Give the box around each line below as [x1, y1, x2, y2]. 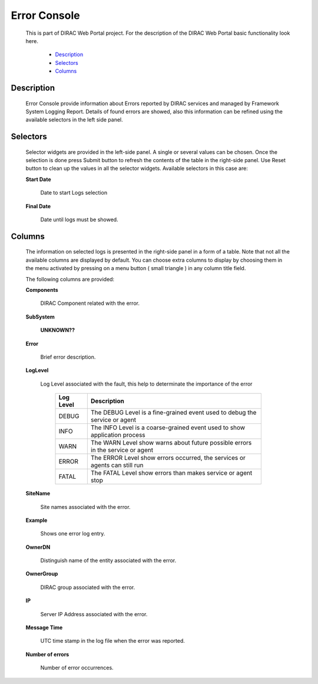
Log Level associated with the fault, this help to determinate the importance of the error [40, 380, 253, 387]
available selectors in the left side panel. [25, 116, 123, 123]
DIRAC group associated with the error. [40, 584, 135, 591]
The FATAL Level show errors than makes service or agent [90, 469, 253, 477]
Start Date [25, 176, 51, 183]
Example [25, 517, 48, 524]
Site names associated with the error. [40, 503, 131, 510]
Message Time [25, 624, 63, 631]
